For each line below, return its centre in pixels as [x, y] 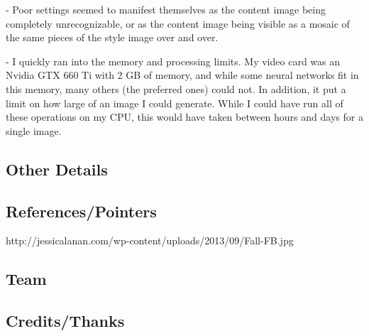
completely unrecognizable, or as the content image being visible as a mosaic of [178, 23]
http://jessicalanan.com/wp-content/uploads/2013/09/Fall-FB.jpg [150, 240]
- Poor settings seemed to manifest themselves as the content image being [166, 9]
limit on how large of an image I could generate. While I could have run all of [175, 103]
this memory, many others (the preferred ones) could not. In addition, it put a [176, 88]
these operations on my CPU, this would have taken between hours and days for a [184, 117]
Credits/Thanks [65, 321]
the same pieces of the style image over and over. [112, 37]
